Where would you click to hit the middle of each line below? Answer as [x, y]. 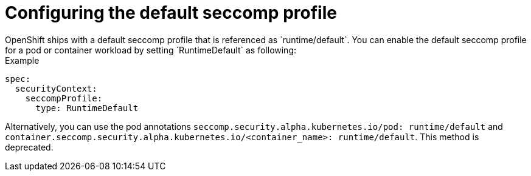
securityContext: [56, 88]
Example [22, 60]
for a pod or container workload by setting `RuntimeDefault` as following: [151, 50]
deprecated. [29, 147]
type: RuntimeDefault [87, 108]
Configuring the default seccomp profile [171, 13]
